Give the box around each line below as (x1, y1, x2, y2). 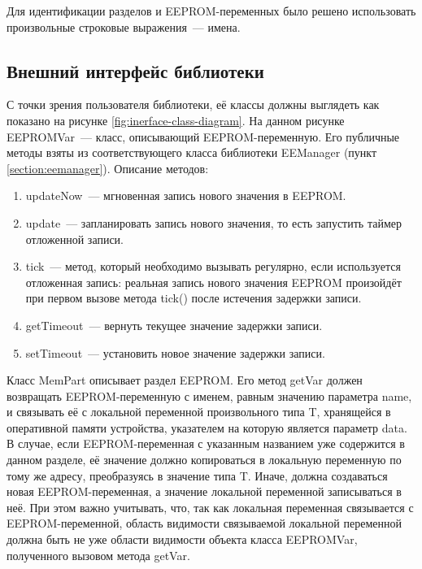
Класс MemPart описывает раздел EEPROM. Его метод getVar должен (7, 371, 363, 389)
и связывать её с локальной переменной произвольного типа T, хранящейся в (7, 403, 391, 420)
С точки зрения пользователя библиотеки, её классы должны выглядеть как (7, 96, 380, 113)
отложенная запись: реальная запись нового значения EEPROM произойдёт (25, 273, 402, 290)
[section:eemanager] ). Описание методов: (7, 159, 209, 176)
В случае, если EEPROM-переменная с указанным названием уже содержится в (7, 435, 405, 452)
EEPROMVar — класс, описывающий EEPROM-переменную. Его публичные (7, 128, 400, 145)
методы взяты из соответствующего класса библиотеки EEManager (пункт (7, 144, 377, 161)
